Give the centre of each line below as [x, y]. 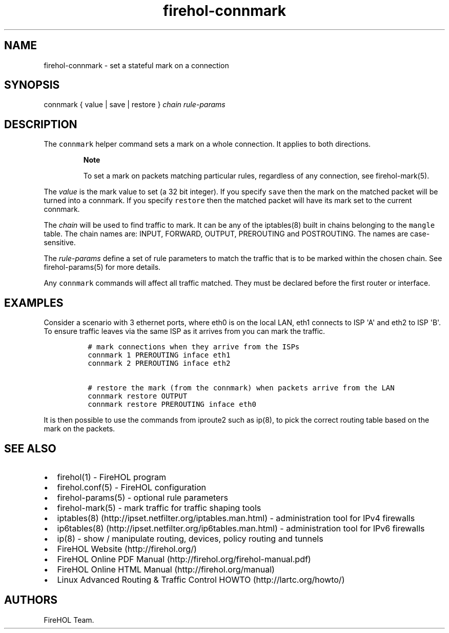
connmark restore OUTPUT [138, 396]
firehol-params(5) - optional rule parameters [142, 497]
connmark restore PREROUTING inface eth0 [172, 404]
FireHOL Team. [69, 620]
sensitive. [60, 243]
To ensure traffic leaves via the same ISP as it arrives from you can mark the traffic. [185, 331]
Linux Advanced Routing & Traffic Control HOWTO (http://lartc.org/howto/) [201, 579]
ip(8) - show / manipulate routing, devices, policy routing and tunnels [190, 538]
